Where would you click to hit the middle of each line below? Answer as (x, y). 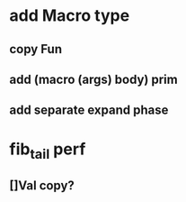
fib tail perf (48, 151)
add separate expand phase (89, 110)
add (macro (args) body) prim (93, 79)
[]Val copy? (42, 185)
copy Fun (36, 49)
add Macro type (70, 16)
